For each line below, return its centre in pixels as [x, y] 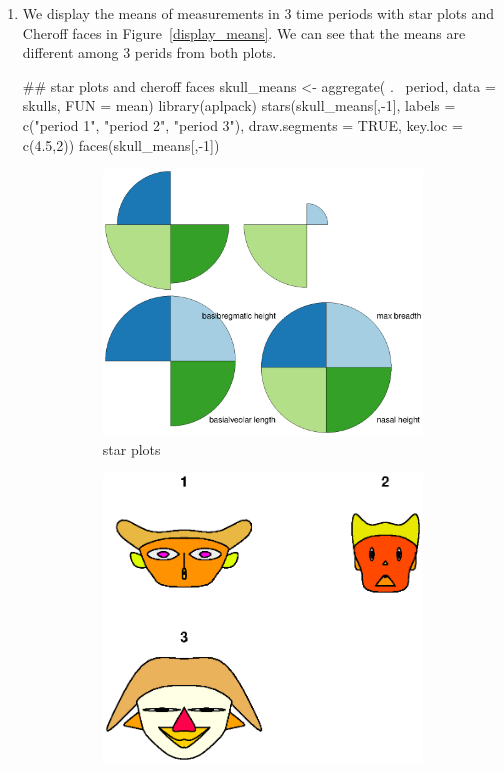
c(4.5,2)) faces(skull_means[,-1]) [121, 144]
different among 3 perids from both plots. [149, 52]
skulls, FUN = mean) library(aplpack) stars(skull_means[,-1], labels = [239, 105]
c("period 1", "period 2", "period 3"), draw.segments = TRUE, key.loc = [242, 124]
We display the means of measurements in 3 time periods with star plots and [258, 13]
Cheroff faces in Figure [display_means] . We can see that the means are [244, 32]
